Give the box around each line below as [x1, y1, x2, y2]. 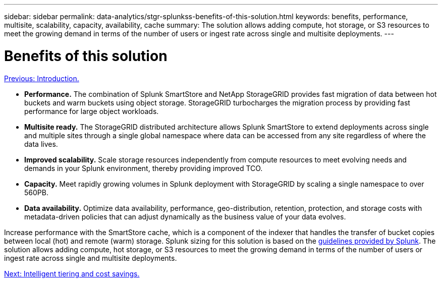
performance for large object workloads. [24, 106, 159, 116]
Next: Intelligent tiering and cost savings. [4, 269, 140, 278]
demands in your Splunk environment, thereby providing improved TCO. [24, 163, 263, 173]
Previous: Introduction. [4, 74, 79, 83]
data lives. [24, 139, 58, 148]
